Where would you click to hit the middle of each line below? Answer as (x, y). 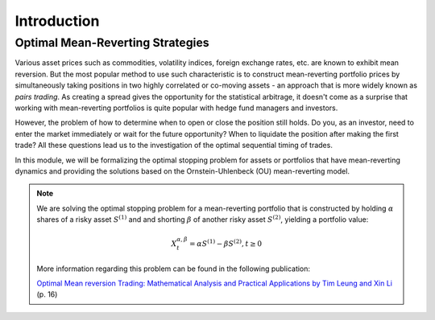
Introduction (57, 21)
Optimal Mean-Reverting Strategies (112, 43)
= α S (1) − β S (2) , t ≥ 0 (226, 243)
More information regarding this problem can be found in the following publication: (173, 269)
